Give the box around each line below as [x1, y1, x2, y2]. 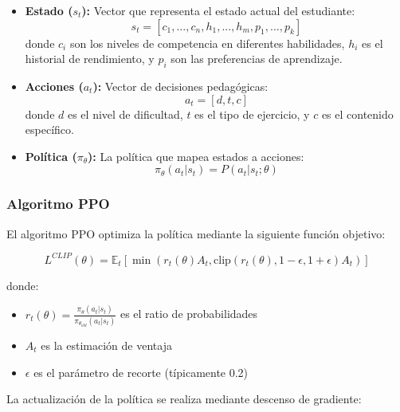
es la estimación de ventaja [41, 336, 172, 353]
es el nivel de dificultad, [67, 105, 183, 122]
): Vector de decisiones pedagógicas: [92, 77, 269, 94]
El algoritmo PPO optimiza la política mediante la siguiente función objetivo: [6, 225, 386, 241]
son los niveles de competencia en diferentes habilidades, [69, 34, 345, 51]
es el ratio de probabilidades [120, 305, 258, 322]
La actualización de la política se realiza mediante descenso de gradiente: [6, 390, 362, 407]
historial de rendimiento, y [25, 50, 155, 67]
